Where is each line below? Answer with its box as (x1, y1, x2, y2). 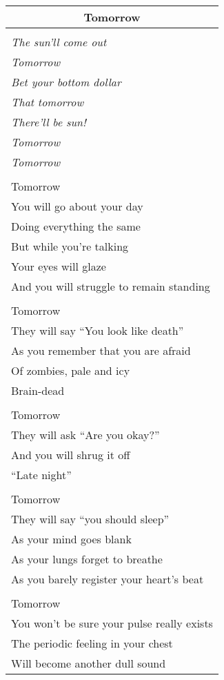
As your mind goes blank (11, 531, 132, 547)
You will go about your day (11, 198, 143, 214)
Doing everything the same (11, 218, 141, 234)
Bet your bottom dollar (11, 74, 121, 90)
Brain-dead (11, 382, 65, 398)
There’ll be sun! (11, 114, 87, 130)
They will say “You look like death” (11, 322, 184, 338)
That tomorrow (11, 94, 84, 110)
